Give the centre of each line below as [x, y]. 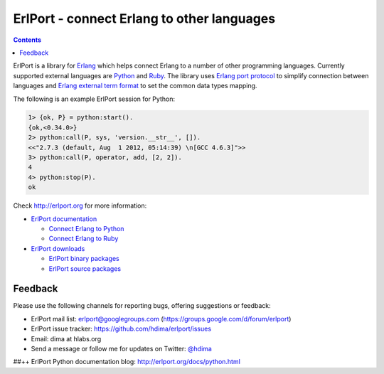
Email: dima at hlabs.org [66, 338]
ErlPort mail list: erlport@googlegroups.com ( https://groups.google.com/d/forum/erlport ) [161, 319]
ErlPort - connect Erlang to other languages [144, 18]
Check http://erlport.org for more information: [80, 205]
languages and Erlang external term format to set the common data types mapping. [135, 86]
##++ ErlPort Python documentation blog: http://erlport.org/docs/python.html [127, 362]
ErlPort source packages [85, 268]
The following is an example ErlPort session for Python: [94, 99]
